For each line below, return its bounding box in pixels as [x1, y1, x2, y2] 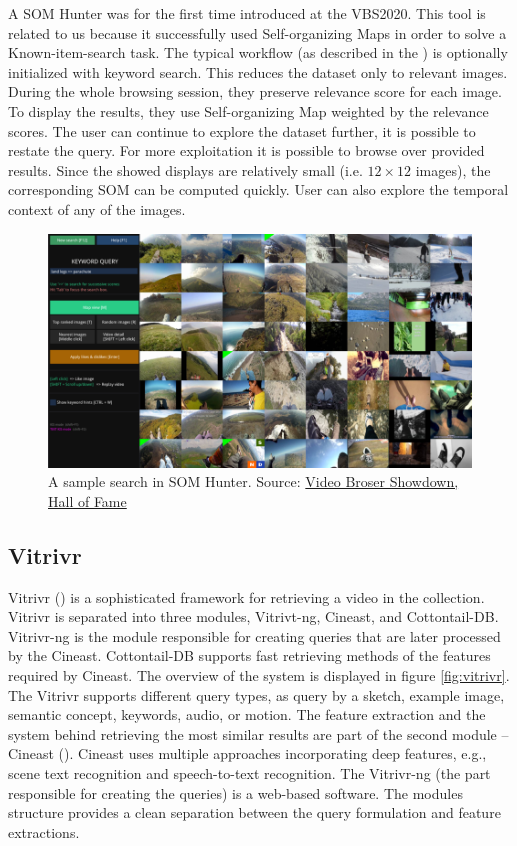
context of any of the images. [8, 198, 186, 219]
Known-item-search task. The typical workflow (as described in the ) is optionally [8, 42, 508, 63]
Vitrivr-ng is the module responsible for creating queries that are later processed [8, 625, 501, 646]
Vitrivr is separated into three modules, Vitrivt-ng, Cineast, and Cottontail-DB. [8, 606, 499, 627]
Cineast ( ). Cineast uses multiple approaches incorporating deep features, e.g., [8, 743, 487, 764]
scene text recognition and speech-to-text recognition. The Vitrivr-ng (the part [8, 763, 491, 784]
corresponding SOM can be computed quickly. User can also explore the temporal [8, 179, 509, 200]
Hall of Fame [48, 490, 127, 511]
